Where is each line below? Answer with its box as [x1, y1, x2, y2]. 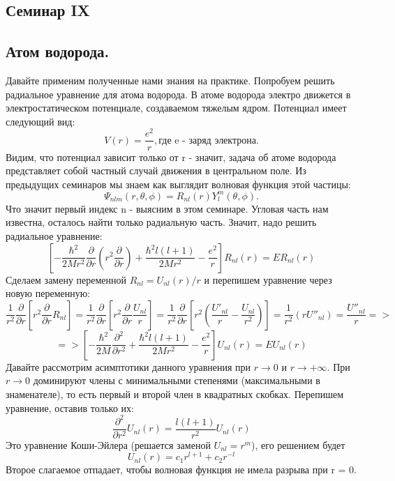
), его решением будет [251, 437, 345, 452]
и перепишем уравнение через [204, 272, 332, 287]
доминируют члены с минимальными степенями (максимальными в [33, 373, 320, 388]
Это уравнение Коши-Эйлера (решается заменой [6, 437, 211, 452]
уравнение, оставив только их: [6, 400, 134, 415]
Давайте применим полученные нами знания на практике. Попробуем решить [6, 72, 335, 87]
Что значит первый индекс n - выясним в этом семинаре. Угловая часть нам [6, 201, 329, 215]
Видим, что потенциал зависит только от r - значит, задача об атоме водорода [6, 149, 336, 164]
